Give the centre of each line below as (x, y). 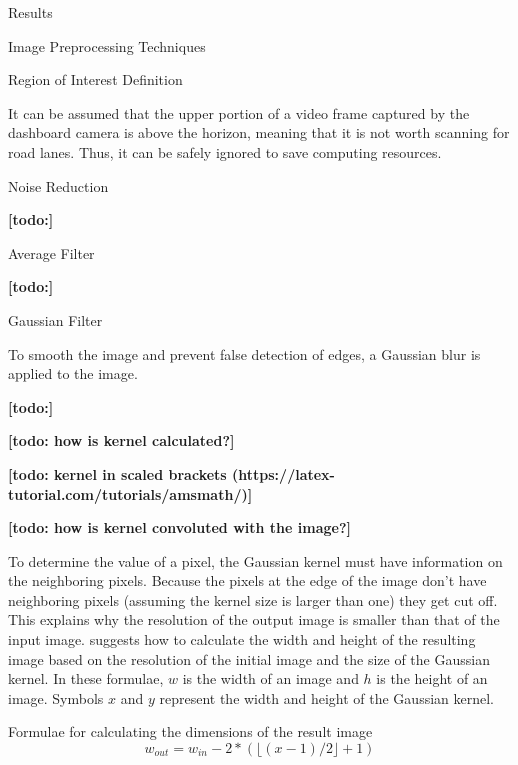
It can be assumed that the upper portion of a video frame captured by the (239, 112)
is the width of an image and (270, 678)
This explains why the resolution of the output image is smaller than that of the (254, 619)
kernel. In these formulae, (86, 678)
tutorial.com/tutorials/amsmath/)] (130, 493)
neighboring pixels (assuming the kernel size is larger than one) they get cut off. (253, 599)
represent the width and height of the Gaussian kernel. (326, 697)
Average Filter (51, 252)
